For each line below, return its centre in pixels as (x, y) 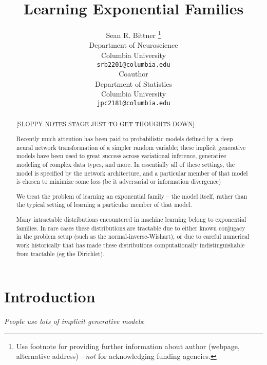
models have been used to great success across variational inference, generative (121, 156)
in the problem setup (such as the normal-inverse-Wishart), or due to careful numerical (133, 236)
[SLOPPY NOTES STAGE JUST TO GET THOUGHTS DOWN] (105, 124)
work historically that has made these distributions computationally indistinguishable (130, 245)
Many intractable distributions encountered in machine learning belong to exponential (131, 219)
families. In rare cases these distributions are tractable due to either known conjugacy (131, 228)
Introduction (50, 296)
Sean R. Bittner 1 (133, 34)
